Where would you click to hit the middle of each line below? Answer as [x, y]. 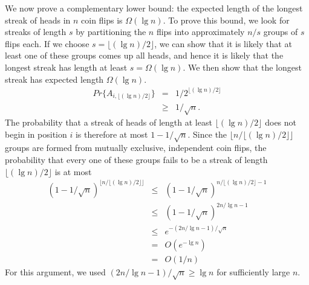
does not [281, 122]
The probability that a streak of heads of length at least [109, 122]
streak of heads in [38, 20]
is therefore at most [112, 134]
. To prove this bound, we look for [226, 20]
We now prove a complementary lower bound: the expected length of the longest [154, 8]
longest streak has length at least [66, 67]
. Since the [207, 134]
